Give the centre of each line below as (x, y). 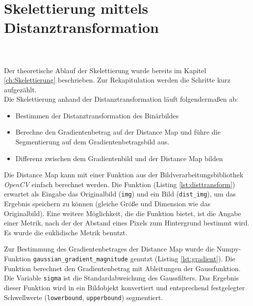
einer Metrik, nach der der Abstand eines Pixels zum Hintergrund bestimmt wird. (127, 223)
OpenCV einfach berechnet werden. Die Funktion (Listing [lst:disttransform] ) (120, 184)
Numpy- (229, 249)
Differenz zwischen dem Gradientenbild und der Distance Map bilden (119, 158)
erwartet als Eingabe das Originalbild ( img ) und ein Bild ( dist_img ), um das (120, 194)
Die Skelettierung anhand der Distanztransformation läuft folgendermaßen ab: (121, 99)
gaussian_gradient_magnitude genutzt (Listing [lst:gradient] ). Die (134, 259)
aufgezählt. (20, 89)
